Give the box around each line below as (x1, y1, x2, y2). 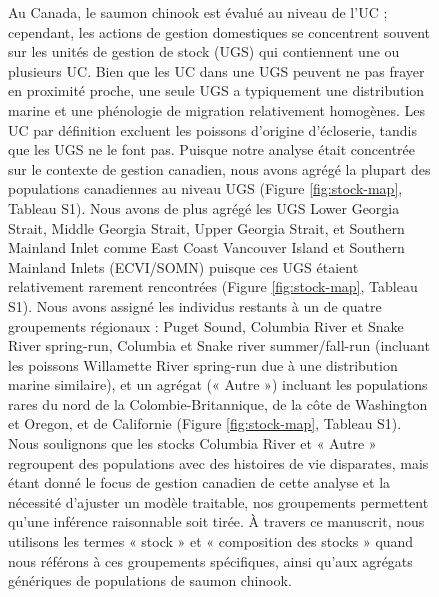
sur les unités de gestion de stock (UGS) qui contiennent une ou (8, 41, 400, 62)
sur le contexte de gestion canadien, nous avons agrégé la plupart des (8, 158, 431, 179)
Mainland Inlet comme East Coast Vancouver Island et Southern (8, 237, 405, 258)
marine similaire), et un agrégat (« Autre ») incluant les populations (8, 374, 428, 395)
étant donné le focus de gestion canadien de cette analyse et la (8, 472, 391, 493)
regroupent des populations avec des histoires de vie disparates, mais (8, 452, 429, 473)
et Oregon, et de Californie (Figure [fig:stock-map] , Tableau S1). (8, 413, 402, 434)
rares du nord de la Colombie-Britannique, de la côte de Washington (8, 393, 428, 414)
